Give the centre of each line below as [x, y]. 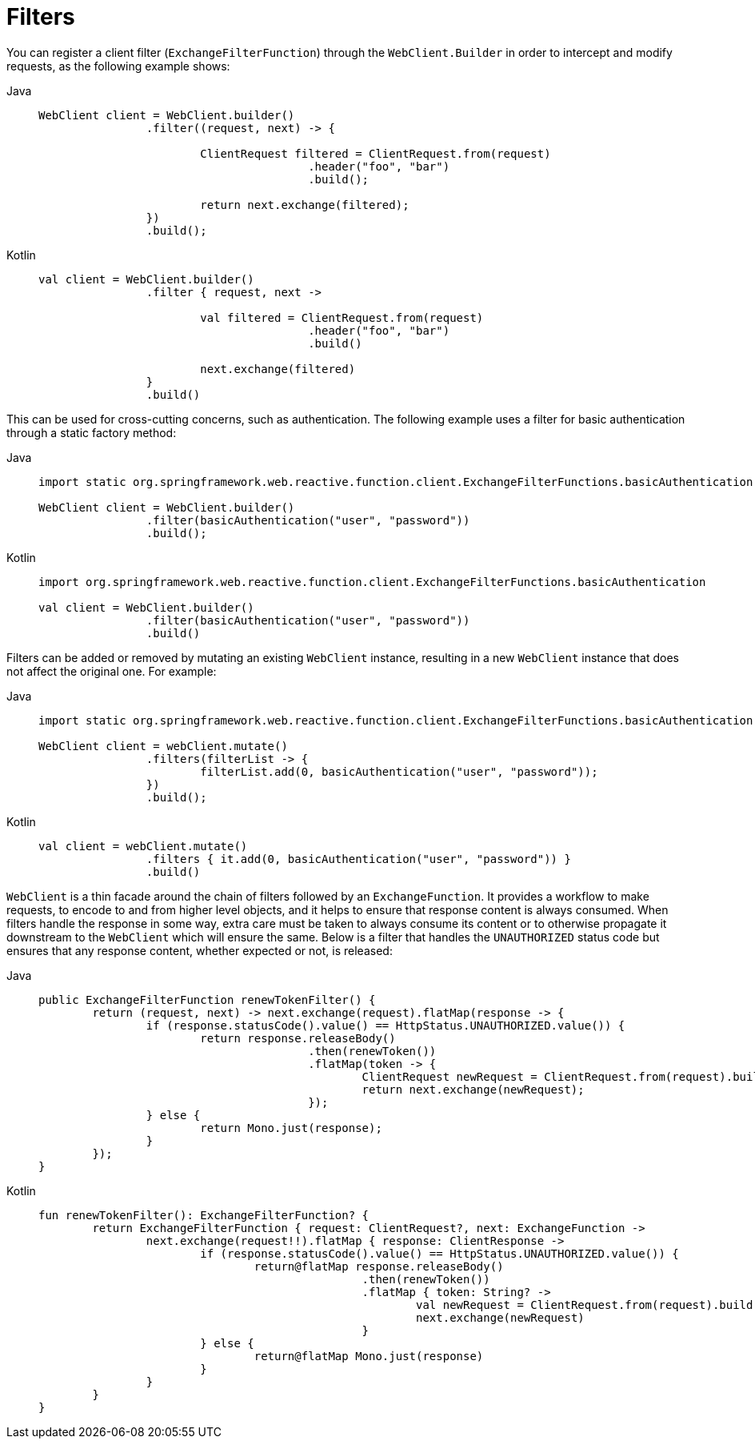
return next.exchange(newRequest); [473, 1089]
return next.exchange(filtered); [305, 205]
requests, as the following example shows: [118, 66]
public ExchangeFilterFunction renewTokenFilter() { [207, 999]
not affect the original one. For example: [112, 671]
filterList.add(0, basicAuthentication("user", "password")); [399, 771]
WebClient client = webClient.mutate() [163, 746]
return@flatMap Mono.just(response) [369, 1356]
